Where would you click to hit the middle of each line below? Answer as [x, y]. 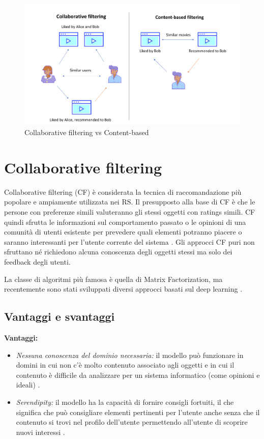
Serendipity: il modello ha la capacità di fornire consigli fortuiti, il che [125, 402]
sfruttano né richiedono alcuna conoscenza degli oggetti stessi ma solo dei [118, 252]
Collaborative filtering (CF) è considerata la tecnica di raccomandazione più [123, 191]
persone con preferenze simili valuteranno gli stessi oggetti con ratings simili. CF [130, 211]
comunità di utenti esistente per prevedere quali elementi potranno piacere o [123, 232]
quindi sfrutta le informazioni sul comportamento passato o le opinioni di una [125, 222]
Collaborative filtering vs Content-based [87, 132]
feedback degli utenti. [37, 261]
